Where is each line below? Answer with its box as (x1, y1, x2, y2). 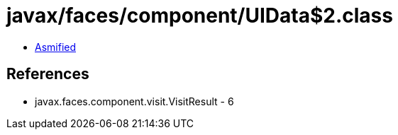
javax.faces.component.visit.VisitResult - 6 (35, 95, 234, 107)
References (6, 65, 89, 83)
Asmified (35, 40, 77, 53)
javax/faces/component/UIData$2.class (6, 4, 393, 28)
